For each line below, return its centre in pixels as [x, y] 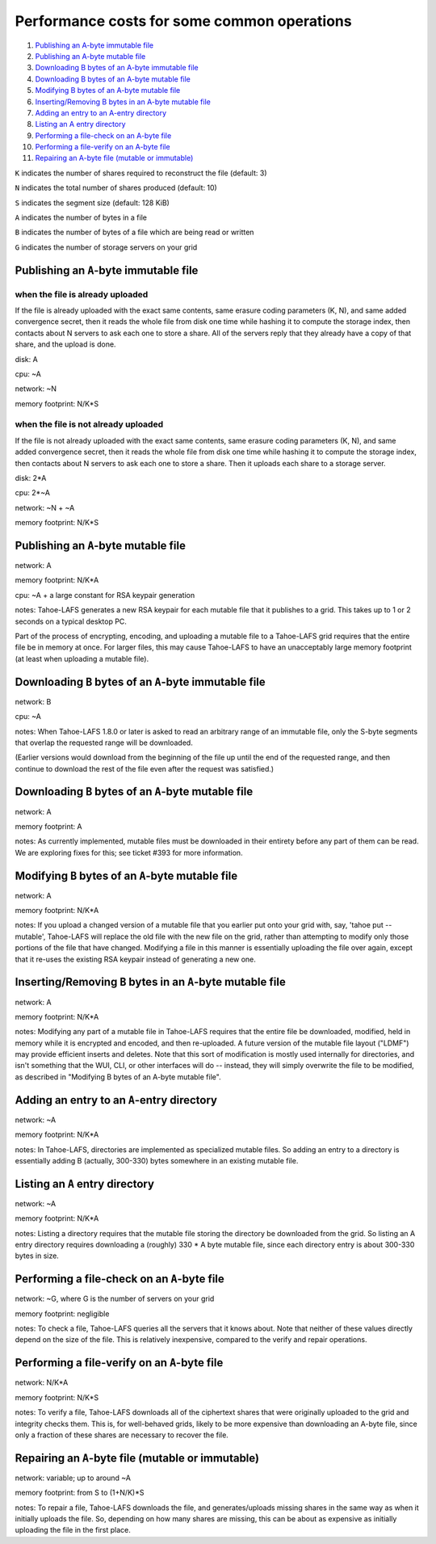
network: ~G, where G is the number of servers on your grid [115, 1299]
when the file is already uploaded [82, 294]
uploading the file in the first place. [73, 1530]
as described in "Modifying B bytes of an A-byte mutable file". [118, 1077]
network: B [33, 701]
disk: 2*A [31, 478]
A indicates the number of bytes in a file [81, 217]
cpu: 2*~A [32, 493]
